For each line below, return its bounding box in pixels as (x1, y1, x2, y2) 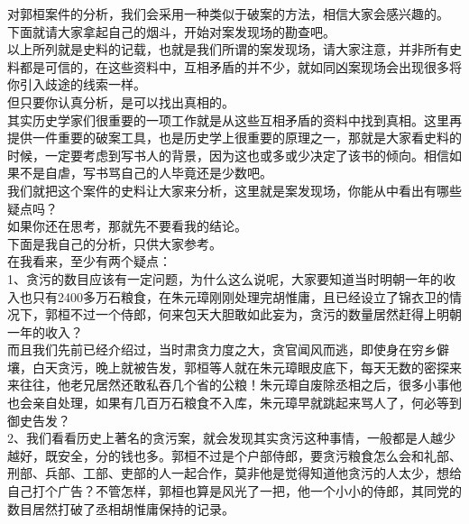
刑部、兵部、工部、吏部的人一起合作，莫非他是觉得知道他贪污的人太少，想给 (7, 464, 462, 483)
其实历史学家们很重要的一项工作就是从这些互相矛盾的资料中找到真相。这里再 (7, 110, 462, 129)
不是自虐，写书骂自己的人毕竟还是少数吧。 (19, 163, 272, 182)
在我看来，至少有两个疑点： (7, 252, 171, 271)
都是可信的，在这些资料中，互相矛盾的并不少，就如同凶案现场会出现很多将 (19, 57, 462, 76)
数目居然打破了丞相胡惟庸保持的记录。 (7, 499, 234, 518)
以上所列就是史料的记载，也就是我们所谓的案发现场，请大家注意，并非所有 (7, 40, 449, 59)
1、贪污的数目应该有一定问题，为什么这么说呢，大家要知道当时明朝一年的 (7, 269, 443, 288)
